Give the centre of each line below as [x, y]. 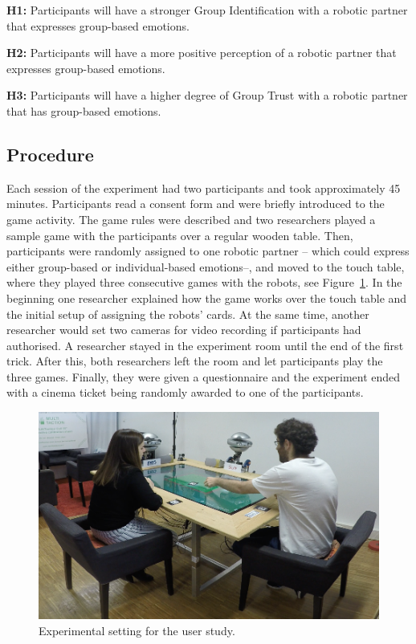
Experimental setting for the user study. [137, 630]
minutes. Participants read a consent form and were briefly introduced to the [196, 204]
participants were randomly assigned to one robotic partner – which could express [208, 251]
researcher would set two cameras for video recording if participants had [184, 330]
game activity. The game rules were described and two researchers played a [191, 219]
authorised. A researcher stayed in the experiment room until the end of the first [205, 345]
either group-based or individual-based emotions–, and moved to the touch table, [206, 266]
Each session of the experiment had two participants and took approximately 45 [204, 187]
